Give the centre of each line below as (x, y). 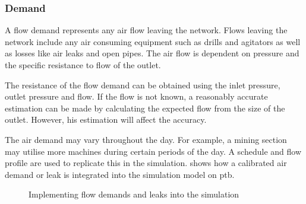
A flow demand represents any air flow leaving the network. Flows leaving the (146, 30)
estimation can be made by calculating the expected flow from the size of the (145, 108)
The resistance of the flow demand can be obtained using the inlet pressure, (143, 85)
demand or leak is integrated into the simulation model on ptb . (120, 174)
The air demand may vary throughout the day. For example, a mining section (146, 139)
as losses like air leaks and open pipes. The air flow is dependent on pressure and (152, 53)
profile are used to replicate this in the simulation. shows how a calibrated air (146, 163)
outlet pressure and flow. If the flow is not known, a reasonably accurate (136, 96)
